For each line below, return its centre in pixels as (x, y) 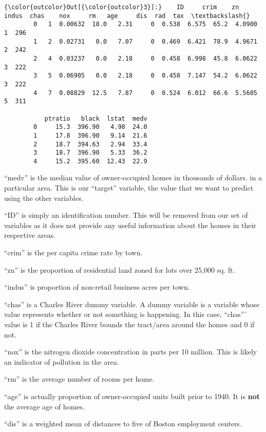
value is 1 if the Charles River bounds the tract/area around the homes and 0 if (129, 324)
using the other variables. (44, 198)
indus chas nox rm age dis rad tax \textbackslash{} (127, 16)
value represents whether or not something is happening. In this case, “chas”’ (126, 314)
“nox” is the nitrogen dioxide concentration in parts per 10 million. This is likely (131, 352)
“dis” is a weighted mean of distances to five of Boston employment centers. (123, 424)
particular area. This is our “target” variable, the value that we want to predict (129, 188)
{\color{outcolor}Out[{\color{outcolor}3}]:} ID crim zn (122, 7)
